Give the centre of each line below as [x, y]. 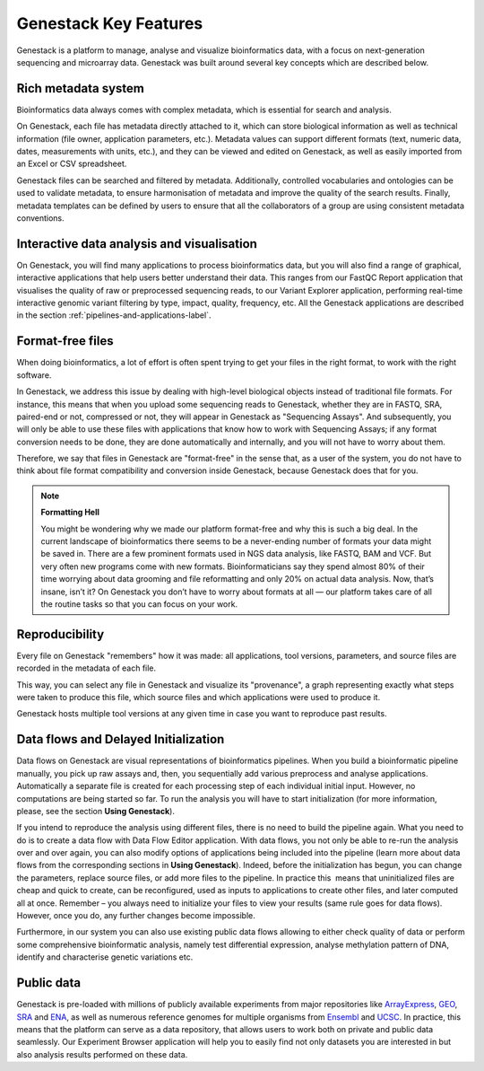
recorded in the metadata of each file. [86, 668]
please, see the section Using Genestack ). [95, 811]
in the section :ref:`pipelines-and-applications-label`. [114, 315]
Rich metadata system [81, 88]
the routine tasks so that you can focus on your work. [139, 604]
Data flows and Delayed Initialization [121, 739]
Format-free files [65, 341]
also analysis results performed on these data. [102, 1054]
